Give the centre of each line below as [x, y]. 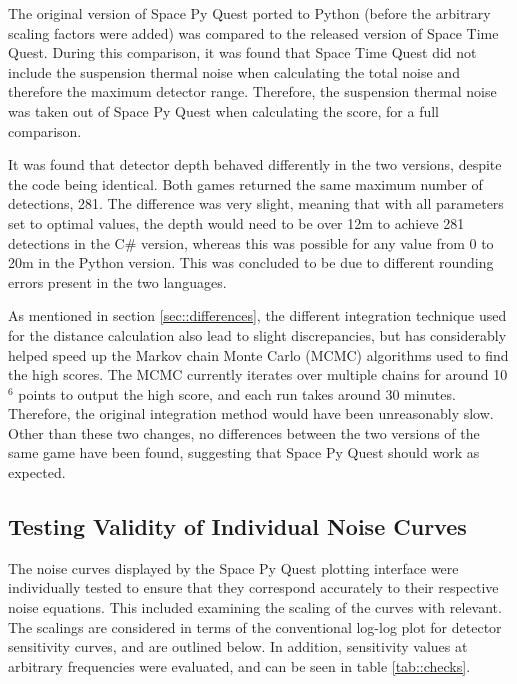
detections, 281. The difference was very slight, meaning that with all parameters [256, 203]
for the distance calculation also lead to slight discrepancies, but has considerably [257, 334]
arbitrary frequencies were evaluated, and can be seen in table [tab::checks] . [239, 665]
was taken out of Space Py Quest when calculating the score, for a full [223, 110]
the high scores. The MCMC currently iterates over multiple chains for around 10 [258, 374]
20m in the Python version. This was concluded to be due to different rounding [251, 262]
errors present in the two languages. [117, 281]
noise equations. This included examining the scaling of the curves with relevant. [255, 607]
